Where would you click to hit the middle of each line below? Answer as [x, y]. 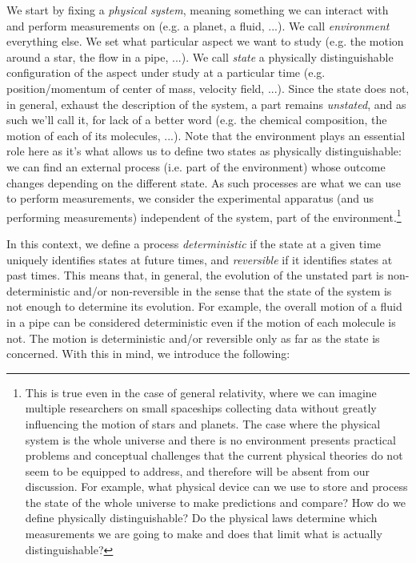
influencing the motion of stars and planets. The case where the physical [203, 423]
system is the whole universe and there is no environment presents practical [210, 439]
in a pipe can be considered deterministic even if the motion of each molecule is [201, 322]
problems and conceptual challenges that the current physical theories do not [214, 455]
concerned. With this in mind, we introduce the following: [148, 354]
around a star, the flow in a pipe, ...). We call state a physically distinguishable [200, 56]
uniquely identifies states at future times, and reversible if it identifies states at [200, 259]
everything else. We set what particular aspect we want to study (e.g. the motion [205, 41]
